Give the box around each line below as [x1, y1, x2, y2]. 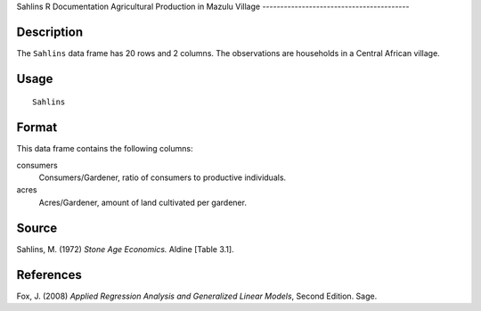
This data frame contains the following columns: [16, 143, 193, 154]
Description [16, 24, 84, 39]
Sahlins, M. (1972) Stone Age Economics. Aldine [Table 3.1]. [16, 243, 235, 254]
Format [16, 120, 58, 135]
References [16, 267, 82, 282]
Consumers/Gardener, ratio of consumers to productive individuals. [38, 172, 287, 183]
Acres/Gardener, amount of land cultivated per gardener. [38, 197, 247, 208]
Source [16, 220, 58, 235]
